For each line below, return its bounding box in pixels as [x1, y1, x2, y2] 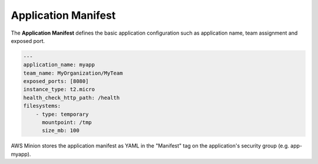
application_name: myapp [23, 62, 95, 68]
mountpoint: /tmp [42, 119, 92, 126]
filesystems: [23, 103, 61, 109]
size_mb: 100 [42, 127, 79, 134]
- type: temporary [35, 111, 89, 118]
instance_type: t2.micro [23, 86, 95, 93]
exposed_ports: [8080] [23, 78, 89, 85]
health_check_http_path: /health [23, 94, 120, 101]
